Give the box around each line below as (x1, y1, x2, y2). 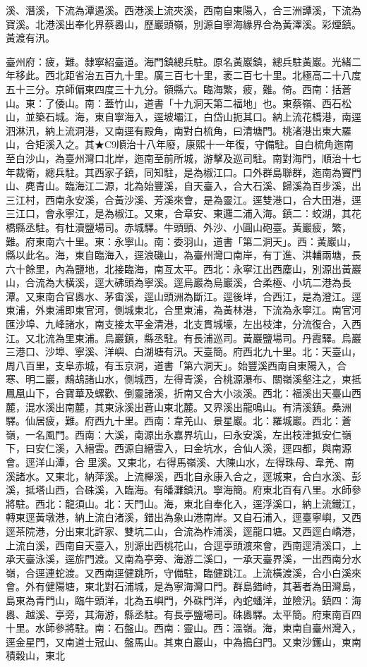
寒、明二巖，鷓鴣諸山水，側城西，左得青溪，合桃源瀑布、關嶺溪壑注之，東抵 (6, 372, 361, 386)
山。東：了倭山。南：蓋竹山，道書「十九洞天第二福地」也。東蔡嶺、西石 (6, 95, 342, 110)
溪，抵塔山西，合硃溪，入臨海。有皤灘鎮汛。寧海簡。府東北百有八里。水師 (6, 482, 351, 497)
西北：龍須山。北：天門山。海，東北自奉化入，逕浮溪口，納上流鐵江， (35, 496, 361, 510)
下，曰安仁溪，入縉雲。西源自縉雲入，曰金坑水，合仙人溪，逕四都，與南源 (6, 441, 351, 455)
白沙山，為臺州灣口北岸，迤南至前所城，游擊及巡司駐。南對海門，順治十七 (15, 150, 361, 165)
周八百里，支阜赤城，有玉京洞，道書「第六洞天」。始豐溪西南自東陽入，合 (6, 357, 347, 372)
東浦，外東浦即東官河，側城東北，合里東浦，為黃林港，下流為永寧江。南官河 (6, 302, 361, 317)
